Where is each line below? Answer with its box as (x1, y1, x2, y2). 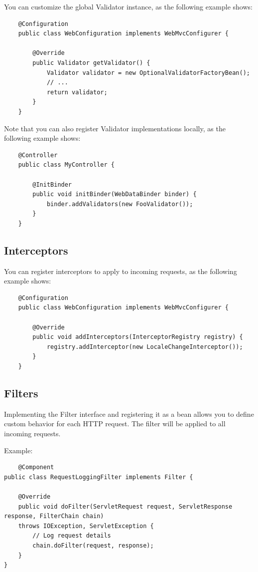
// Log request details (32, 532, 111, 540)
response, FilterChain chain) (4, 513, 104, 520)
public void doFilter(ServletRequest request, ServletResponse (18, 503, 233, 510)
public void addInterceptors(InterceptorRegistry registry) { (32, 333, 243, 341)
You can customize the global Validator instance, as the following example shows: (4, 1, 253, 11)
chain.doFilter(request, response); (32, 542, 154, 549)
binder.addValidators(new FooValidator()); (46, 200, 193, 208)
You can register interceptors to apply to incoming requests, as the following (4, 266, 237, 276)
